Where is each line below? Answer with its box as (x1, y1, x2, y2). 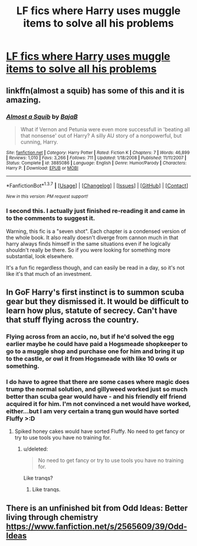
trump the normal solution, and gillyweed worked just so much (6, 385, 188, 394)
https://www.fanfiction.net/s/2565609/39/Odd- (6, 521, 188, 531)
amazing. (6, 95, 41, 105)
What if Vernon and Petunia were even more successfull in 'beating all (20, 125, 191, 133)
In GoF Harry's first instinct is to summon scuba (6, 287, 185, 298)
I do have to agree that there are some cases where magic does (6, 378, 189, 386)
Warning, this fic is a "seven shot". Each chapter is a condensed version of (6, 228, 186, 235)
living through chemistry (6, 512, 98, 522)
